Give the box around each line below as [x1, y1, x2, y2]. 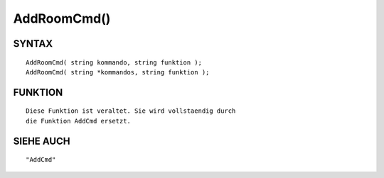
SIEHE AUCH [13, 135, 70, 147]
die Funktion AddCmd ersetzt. [26, 117, 132, 125]
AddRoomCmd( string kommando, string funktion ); [26, 58, 203, 67]
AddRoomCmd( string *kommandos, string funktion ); [26, 68, 210, 76]
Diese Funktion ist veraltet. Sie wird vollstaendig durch [26, 107, 236, 115]
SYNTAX [13, 38, 53, 50]
